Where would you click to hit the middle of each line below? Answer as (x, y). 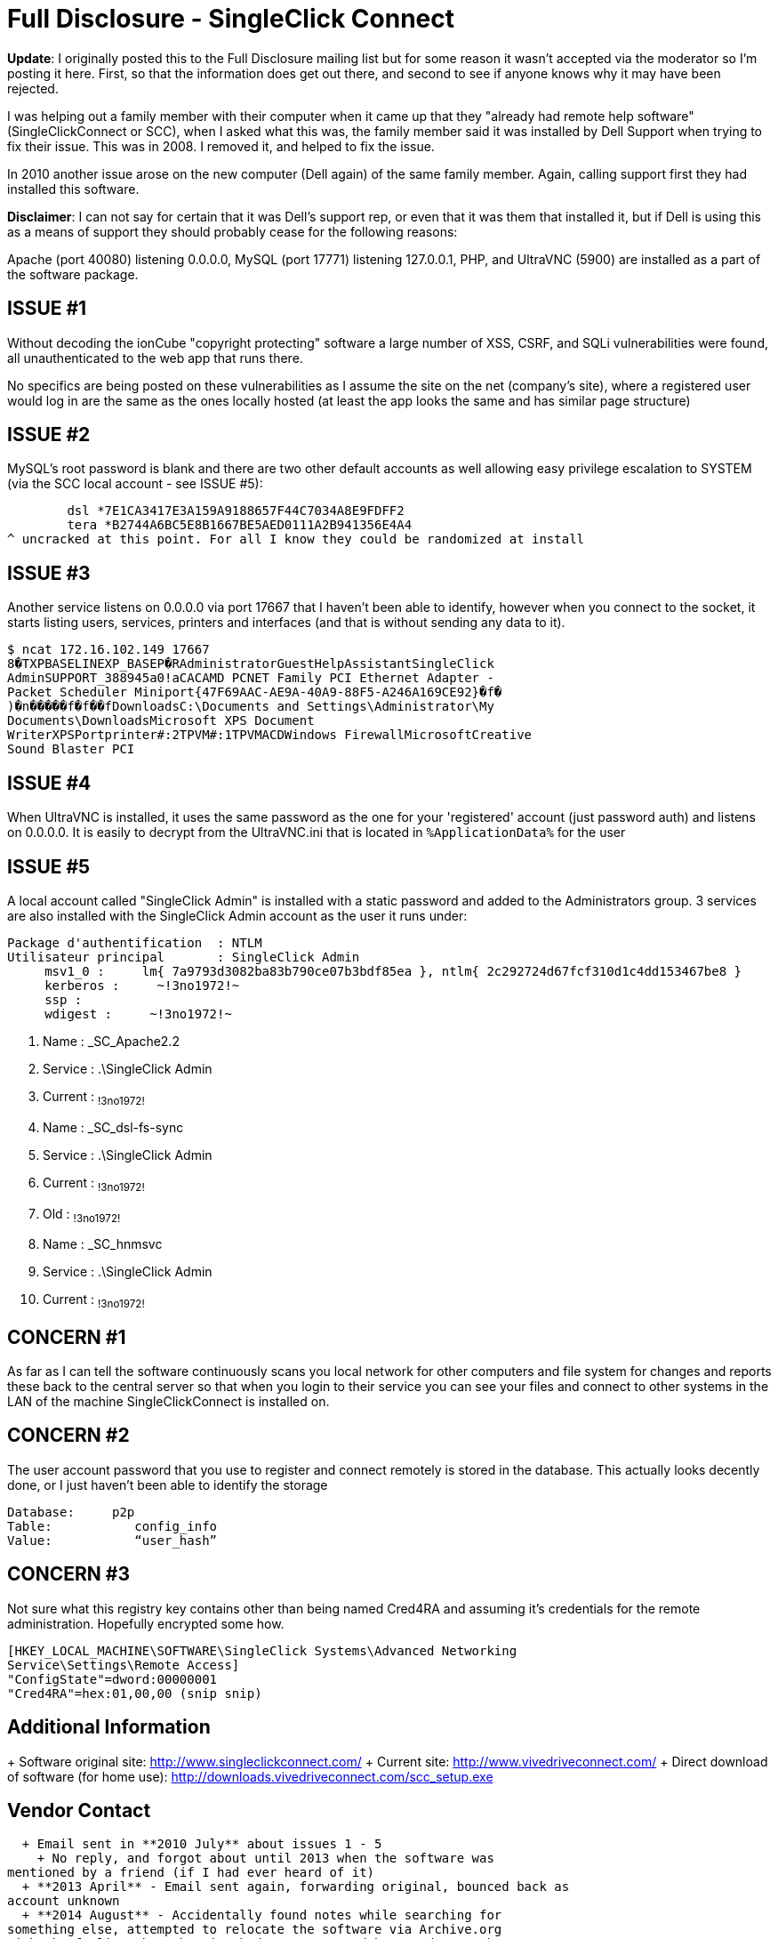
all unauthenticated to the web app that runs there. (155, 358)
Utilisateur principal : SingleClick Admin (184, 957)
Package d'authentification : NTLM (135, 942)
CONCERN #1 (67, 1337)
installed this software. (73, 189)
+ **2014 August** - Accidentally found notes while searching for (262, 1915)
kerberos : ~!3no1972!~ (142, 985)
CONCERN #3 (68, 1574)
